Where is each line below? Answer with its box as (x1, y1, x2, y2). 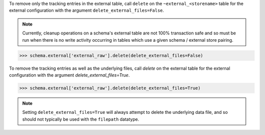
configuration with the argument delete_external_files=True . (9, 72, 130, 78)
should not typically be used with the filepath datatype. (22, 116, 139, 122)
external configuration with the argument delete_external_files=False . (9, 7, 164, 13)
